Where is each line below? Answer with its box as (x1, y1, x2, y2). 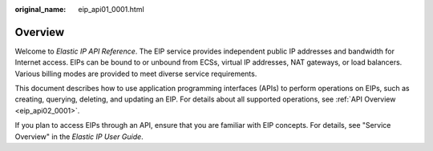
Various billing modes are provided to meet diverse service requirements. (14, 69, 257, 78)
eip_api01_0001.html (78, 5, 144, 14)
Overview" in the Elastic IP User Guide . (14, 132, 144, 141)
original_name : (14, 5, 67, 14)
